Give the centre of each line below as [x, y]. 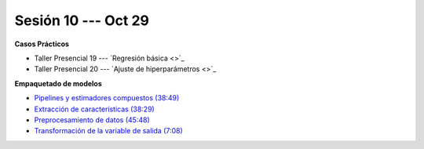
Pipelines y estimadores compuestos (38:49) [107, 98]
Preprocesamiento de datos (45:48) [92, 120]
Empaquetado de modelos [58, 83]
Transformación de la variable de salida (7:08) [109, 131]
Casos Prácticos [42, 44]
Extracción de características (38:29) [94, 109]
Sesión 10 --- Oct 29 [82, 20]
